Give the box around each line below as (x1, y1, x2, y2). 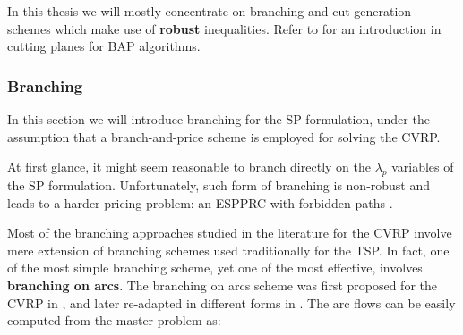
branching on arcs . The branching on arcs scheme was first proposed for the (7, 275, 438, 294)
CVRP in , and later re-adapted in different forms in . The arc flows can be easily (7, 293, 456, 312)
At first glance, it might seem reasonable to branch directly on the (7, 157, 371, 176)
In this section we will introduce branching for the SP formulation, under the (7, 110, 430, 128)
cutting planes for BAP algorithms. (7, 37, 201, 55)
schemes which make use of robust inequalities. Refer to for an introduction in (7, 19, 442, 38)
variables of (391, 157, 454, 176)
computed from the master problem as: (7, 311, 221, 330)
